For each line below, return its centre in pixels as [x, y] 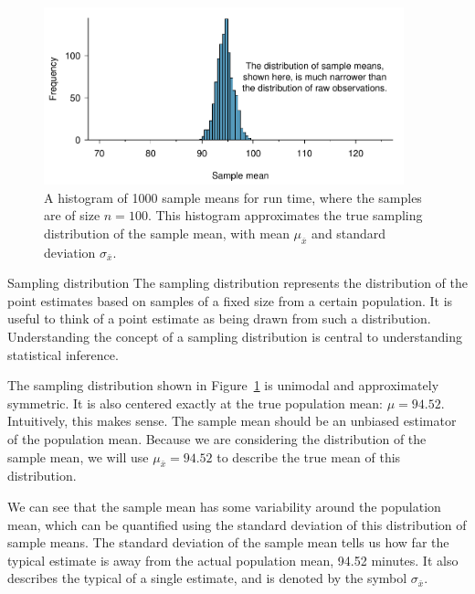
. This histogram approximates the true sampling [285, 215]
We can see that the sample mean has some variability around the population [224, 507]
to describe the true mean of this [309, 456]
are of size [72, 215]
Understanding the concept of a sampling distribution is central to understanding [235, 337]
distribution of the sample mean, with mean [167, 233]
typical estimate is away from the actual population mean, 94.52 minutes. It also [233, 560]
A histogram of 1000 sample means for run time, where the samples [233, 197]
